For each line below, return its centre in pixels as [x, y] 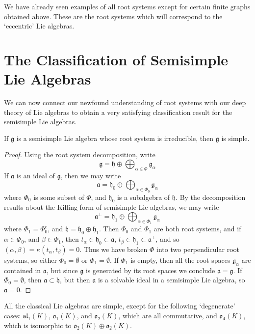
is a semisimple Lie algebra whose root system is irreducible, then [115, 138]
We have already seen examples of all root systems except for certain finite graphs [127, 6]
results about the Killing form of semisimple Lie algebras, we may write [112, 207]
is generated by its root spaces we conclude [150, 270]
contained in [23, 270]
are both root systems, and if [197, 229]
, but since [62, 270]
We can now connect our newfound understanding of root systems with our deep [125, 102]
